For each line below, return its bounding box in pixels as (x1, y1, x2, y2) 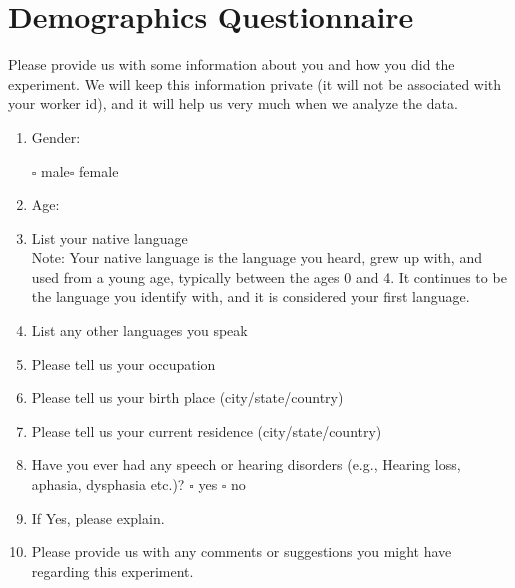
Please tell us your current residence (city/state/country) (31, 420, 382, 441)
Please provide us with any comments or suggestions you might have (31, 541, 452, 562)
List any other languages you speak (31, 320, 248, 341)
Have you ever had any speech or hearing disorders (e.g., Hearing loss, (31, 454, 461, 475)
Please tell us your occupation (31, 353, 216, 374)
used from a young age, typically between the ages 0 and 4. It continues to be (31, 266, 507, 287)
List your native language (31, 227, 188, 248)
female (79, 160, 119, 181)
